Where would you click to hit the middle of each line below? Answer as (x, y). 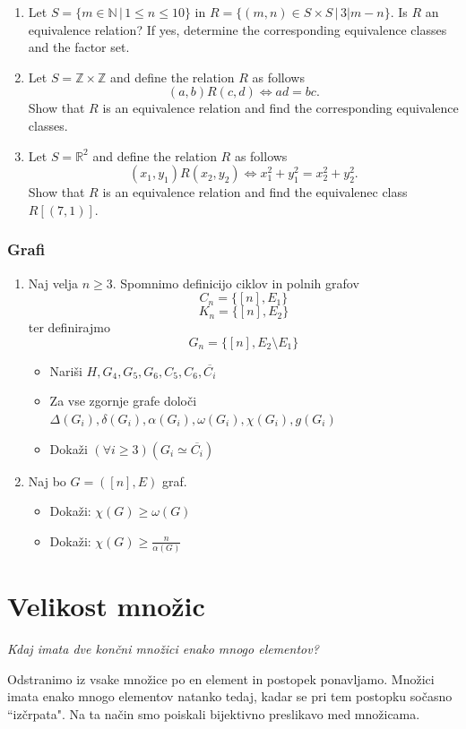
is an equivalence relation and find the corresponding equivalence (280, 108)
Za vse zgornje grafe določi (123, 401)
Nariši (66, 370)
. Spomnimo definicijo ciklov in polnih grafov (236, 283)
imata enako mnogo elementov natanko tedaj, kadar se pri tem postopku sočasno (230, 696)
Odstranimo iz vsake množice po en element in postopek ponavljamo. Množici (221, 678)
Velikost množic (106, 606)
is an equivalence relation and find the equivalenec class (255, 192)
